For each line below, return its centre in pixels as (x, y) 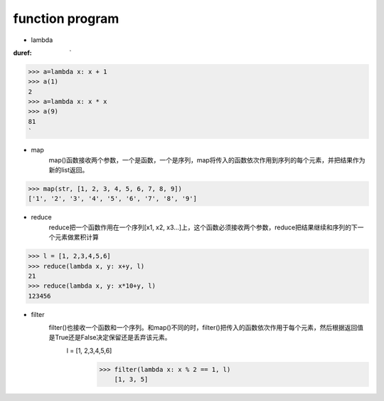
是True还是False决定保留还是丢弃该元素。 (110, 338)
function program (66, 19)
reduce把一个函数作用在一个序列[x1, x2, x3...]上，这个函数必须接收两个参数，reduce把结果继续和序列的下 (203, 227)
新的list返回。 (69, 170)
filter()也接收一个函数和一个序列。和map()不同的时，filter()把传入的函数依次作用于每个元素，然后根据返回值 (206, 328)
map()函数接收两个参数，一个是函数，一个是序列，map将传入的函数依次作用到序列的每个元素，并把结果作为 (207, 160)
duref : (22, 53)
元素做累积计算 (76, 237)
